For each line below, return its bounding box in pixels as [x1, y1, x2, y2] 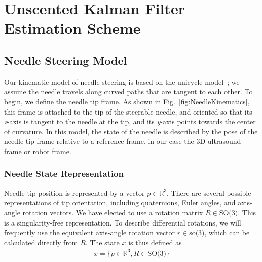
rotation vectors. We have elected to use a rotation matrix [22, 207, 203, 217]
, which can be [204, 227, 250, 238]
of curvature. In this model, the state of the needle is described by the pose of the [4, 126, 258, 136]
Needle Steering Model [4, 52, 127, 68]
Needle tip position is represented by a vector [4, 187, 145, 198]
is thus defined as [128, 237, 182, 247]
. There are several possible [167, 187, 251, 198]
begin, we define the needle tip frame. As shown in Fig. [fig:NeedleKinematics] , [4, 96, 250, 106]
